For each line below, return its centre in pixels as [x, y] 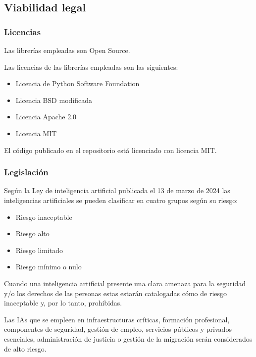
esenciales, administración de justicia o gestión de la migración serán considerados [128, 338]
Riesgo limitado [39, 250]
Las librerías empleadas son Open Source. [67, 50]
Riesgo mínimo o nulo [49, 267]
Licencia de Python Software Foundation [77, 83]
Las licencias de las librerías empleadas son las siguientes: [91, 67]
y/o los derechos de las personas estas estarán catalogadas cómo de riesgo [116, 293]
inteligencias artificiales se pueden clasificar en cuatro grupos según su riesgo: [121, 200]
